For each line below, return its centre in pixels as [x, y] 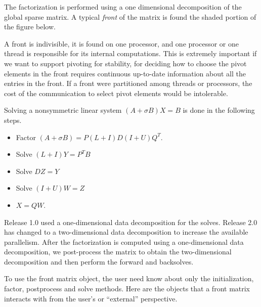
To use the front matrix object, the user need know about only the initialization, [129, 278]
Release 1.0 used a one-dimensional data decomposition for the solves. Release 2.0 [131, 222]
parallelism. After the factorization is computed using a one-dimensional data [124, 242]
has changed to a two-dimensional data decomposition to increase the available [126, 232]
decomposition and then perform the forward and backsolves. [99, 261]
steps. [13, 120]
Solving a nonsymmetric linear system [63, 110]
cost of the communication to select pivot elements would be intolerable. [116, 93]
